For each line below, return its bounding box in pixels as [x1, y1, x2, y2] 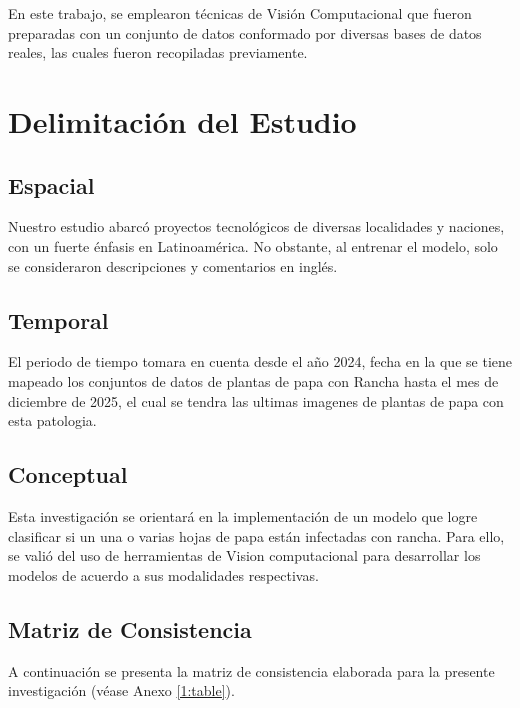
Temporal [8, 304, 109, 335]
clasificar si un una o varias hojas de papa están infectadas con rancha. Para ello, [8, 525, 505, 546]
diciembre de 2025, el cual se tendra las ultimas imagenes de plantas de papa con [8, 390, 504, 411]
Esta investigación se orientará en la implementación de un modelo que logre [8, 505, 478, 526]
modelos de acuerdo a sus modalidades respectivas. [8, 564, 319, 585]
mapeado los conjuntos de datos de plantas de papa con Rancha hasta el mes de [8, 370, 499, 391]
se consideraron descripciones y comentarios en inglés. [8, 255, 338, 276]
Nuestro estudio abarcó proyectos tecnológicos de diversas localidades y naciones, [8, 216, 505, 237]
